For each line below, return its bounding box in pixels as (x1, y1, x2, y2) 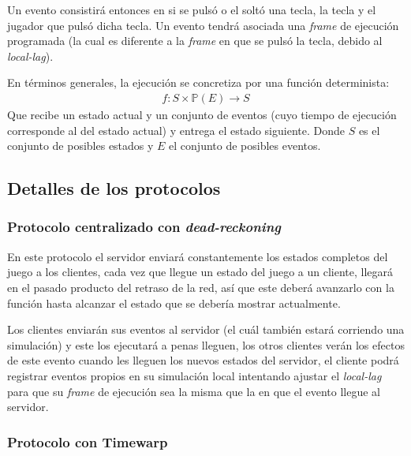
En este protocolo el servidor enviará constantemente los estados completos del (7, 248, 388, 264)
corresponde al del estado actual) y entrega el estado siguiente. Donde (7, 121, 345, 138)
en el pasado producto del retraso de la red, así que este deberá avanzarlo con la (7, 278, 394, 295)
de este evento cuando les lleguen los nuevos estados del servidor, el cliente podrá (7, 352, 399, 368)
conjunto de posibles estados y (7, 137, 154, 154)
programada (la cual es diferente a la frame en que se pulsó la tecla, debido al (7, 32, 383, 49)
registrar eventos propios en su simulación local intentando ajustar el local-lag (7, 367, 382, 383)
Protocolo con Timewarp (7, 432, 168, 451)
